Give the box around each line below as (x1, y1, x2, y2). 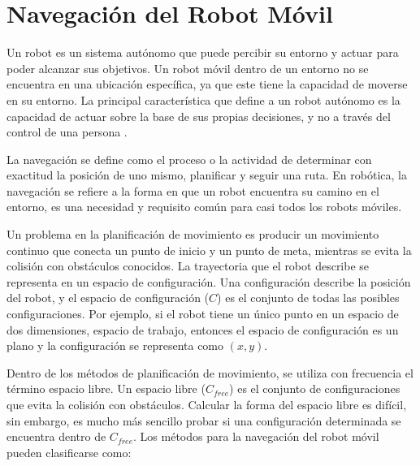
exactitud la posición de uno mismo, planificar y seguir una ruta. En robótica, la (6, 166, 407, 183)
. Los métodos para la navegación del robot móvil (133, 428, 379, 445)
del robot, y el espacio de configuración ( (6, 289, 210, 306)
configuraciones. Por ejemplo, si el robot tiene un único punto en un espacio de (6, 305, 399, 322)
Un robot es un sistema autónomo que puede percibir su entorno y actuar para (6, 44, 399, 61)
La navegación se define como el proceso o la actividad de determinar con (6, 150, 372, 167)
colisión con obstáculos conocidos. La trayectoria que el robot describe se (6, 257, 370, 274)
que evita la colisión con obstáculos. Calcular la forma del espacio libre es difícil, (6, 396, 407, 412)
